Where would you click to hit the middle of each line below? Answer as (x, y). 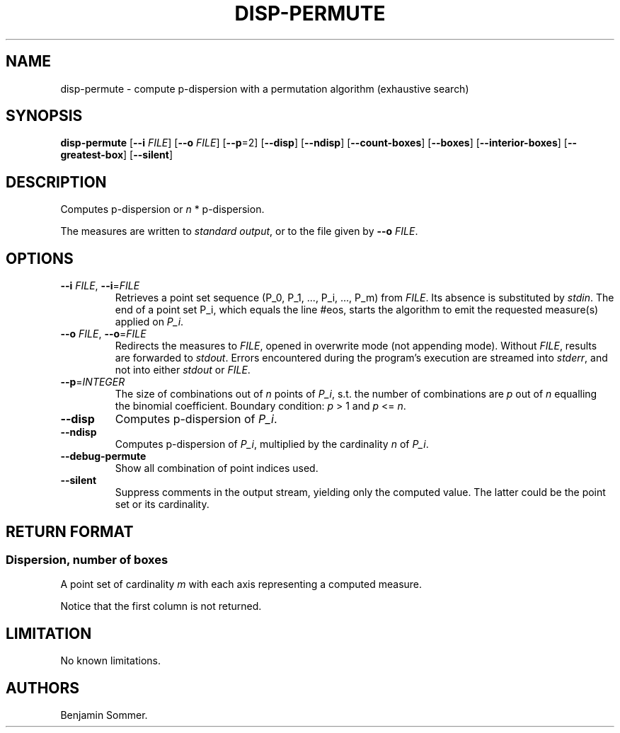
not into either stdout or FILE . (183, 370)
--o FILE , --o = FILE (103, 334)
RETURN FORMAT (70, 531)
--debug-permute (103, 456)
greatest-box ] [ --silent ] (117, 155)
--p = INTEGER (93, 382)
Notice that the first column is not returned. (161, 606)
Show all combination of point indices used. (217, 468)
